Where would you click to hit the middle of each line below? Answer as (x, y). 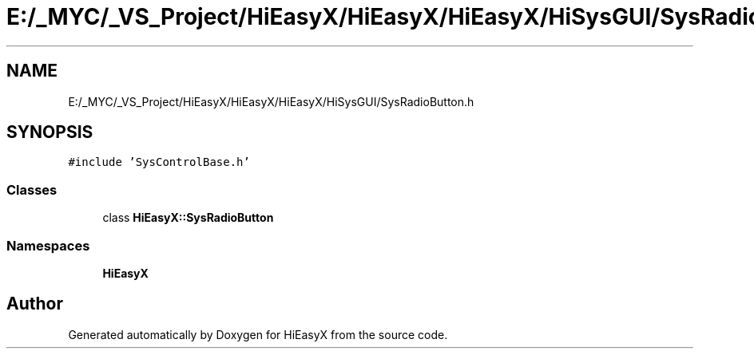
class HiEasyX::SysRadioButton (188, 218)
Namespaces (48, 245)
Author (35, 304)
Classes (32, 189)
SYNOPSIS (50, 132)
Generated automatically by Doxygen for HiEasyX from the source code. (258, 334)
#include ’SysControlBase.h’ (159, 162)
